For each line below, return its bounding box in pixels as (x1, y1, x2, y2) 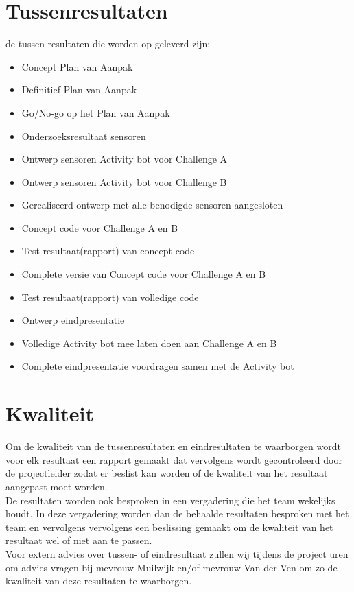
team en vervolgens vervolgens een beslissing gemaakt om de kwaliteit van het (5, 519, 333, 534)
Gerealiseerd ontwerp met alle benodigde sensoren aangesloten (21, 198, 283, 212)
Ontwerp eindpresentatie (21, 313, 125, 327)
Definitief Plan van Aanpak (21, 82, 137, 97)
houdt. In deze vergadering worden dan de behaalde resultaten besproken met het (5, 506, 349, 521)
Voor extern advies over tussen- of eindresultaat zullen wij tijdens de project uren (5, 546, 349, 560)
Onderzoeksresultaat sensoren (21, 128, 146, 143)
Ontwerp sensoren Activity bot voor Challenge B (21, 174, 227, 189)
